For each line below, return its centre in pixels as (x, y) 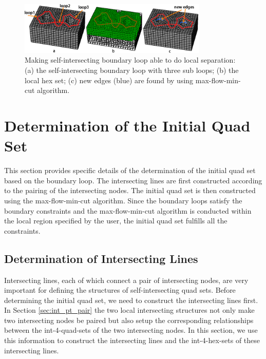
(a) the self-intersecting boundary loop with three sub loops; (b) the (132, 70)
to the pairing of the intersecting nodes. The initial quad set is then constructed (130, 190)
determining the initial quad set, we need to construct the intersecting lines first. (131, 300)
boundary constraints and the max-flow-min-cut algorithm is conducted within (128, 210)
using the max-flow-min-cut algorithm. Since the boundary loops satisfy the (123, 200)
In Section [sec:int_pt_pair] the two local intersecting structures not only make (129, 310)
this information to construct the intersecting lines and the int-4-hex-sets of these (132, 340)
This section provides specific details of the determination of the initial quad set (130, 170)
